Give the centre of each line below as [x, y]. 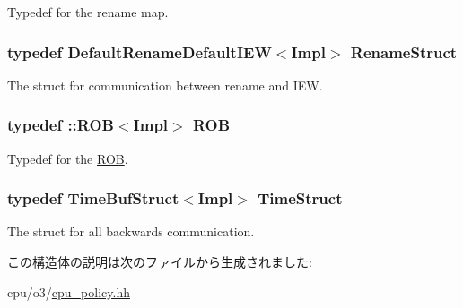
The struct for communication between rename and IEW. [165, 85]
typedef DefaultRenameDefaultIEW [140, 51]
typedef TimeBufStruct [93, 198]
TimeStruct [300, 198]
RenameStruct [404, 51]
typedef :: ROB [61, 125]
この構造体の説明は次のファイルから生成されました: [160, 262]
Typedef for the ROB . [68, 158]
